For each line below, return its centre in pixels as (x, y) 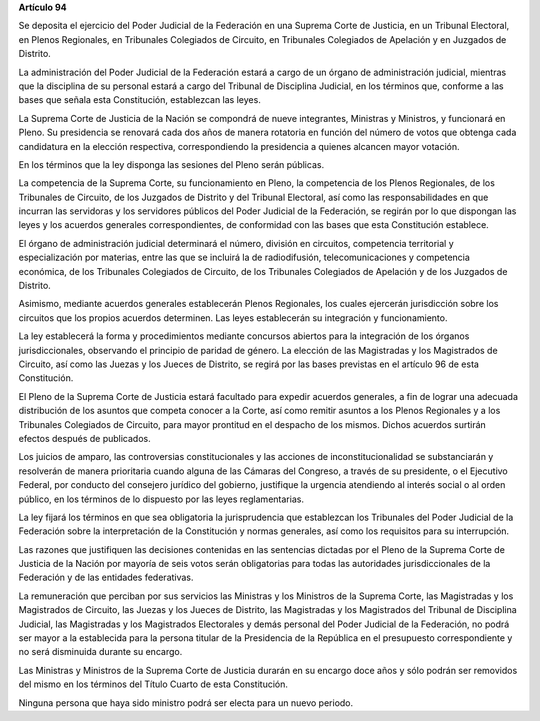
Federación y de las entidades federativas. (106, 577)
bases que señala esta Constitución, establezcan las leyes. (140, 100)
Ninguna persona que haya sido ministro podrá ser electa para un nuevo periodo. (186, 702)
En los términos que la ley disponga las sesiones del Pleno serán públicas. (171, 164)
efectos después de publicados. (84, 438)
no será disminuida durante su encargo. (100, 652)
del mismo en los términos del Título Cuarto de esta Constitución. (153, 684)
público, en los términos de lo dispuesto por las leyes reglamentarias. (161, 499)
